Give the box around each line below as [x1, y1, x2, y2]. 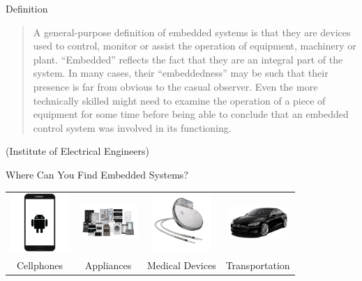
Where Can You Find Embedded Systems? [6, 167, 188, 181]
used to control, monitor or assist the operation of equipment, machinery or [33, 38, 356, 53]
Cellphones [16, 258, 63, 273]
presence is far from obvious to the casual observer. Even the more [33, 79, 318, 93]
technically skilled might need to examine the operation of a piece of [33, 93, 326, 107]
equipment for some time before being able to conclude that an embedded [33, 107, 349, 121]
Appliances [84, 258, 132, 273]
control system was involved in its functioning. [33, 120, 232, 135]
